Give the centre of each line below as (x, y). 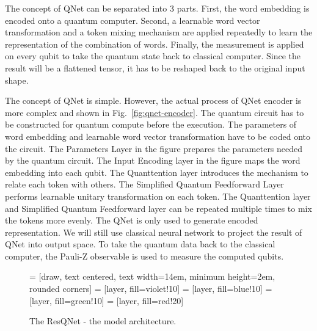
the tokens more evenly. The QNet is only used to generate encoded (132, 220)
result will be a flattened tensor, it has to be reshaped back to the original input (155, 67)
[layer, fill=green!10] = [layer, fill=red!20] (107, 300)
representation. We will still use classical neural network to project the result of (154, 232)
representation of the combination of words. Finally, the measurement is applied (155, 44)
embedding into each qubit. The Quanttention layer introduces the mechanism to (157, 172)
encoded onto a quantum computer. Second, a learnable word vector (133, 20)
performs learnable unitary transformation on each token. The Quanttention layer (158, 196)
